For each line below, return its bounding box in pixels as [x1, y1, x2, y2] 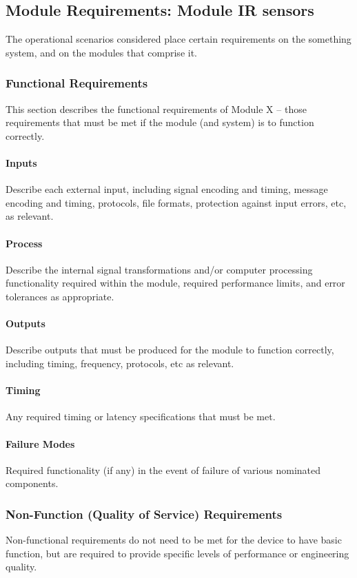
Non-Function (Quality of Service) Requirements [6, 505, 283, 522]
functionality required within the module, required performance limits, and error [6, 276, 345, 290]
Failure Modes [6, 436, 75, 451]
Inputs [6, 155, 37, 169]
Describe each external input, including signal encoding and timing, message [6, 182, 328, 196]
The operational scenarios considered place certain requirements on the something [6, 32, 351, 46]
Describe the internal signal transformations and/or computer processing [6, 262, 313, 276]
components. [6, 476, 59, 491]
